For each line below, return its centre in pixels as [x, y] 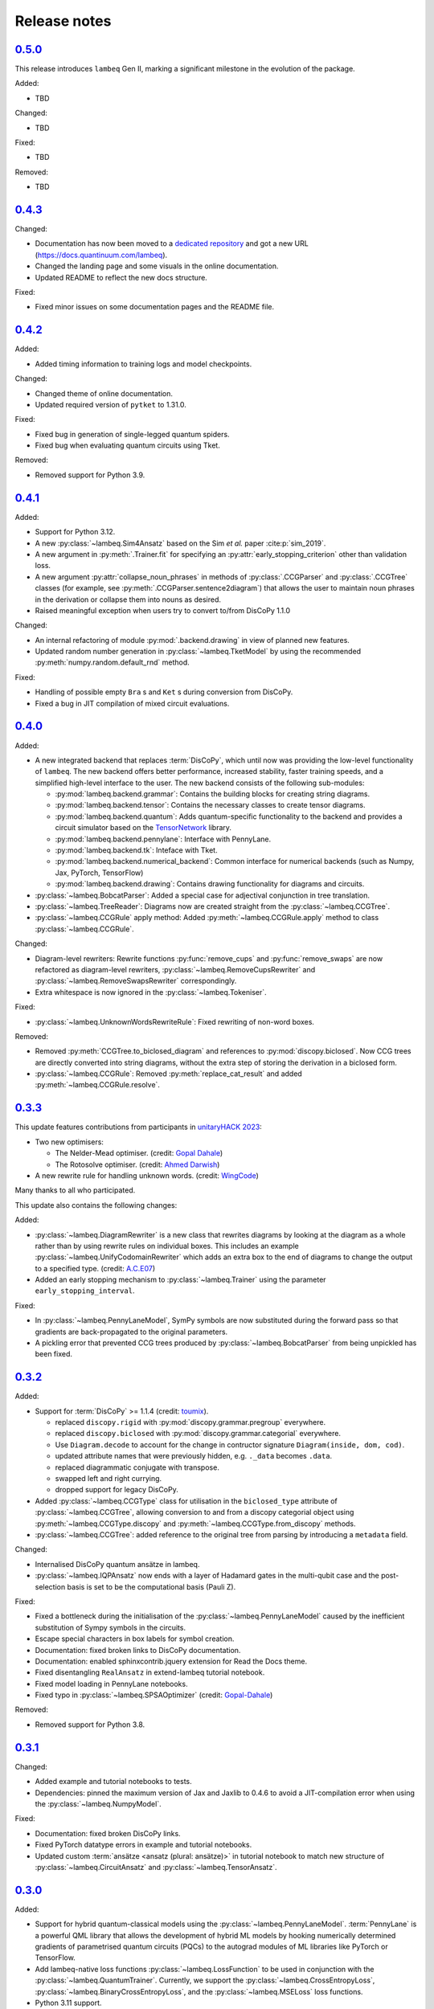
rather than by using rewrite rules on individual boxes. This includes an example [167, 1246]
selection [50, 1586]
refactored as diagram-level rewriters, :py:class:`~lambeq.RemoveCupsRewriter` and [175, 969]
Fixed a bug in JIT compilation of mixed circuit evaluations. [132, 703]
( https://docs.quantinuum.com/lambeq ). [101, 255]
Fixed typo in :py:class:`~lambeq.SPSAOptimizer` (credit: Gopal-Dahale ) [154, 1695]
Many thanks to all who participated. [75, 1190]
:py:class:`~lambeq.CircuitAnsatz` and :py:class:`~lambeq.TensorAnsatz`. [156, 1867]
